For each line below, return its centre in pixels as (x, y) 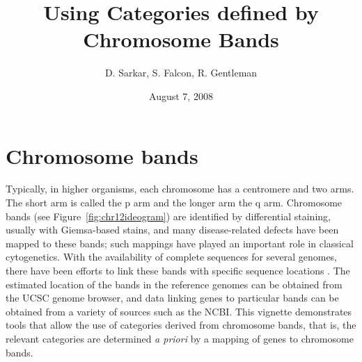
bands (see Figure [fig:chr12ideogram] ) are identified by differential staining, (168, 216)
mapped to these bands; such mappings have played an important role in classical (180, 243)
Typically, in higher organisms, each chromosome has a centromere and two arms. (180, 189)
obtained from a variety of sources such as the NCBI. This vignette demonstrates (179, 311)
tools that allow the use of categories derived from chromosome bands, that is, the (181, 325)
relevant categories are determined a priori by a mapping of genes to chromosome (180, 338)
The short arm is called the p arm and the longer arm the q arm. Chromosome (174, 203)
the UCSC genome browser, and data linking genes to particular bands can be (172, 298)
